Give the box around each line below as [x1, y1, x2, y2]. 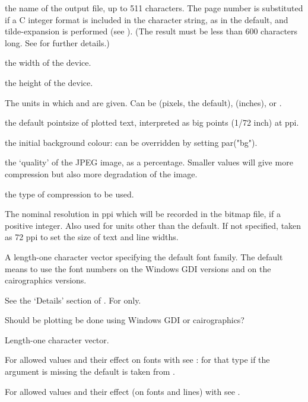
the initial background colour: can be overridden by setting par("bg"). [5, 136, 258, 148]
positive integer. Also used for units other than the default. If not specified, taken [5, 219, 301, 231]
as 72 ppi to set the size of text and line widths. [5, 231, 179, 243]
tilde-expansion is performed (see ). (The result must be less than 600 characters [5, 25, 298, 37]
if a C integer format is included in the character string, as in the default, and [5, 13, 288, 25]
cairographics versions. [5, 274, 87, 286]
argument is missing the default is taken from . [5, 365, 175, 378]
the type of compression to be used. [5, 187, 134, 200]
